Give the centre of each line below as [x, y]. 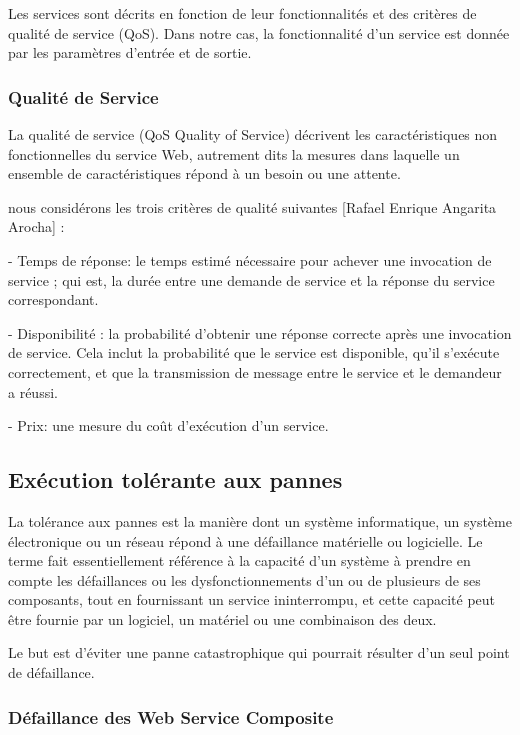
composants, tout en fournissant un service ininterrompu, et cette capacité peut [252, 599]
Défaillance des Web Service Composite [171, 716]
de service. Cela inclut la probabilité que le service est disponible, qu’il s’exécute [254, 352]
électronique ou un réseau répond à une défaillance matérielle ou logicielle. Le [245, 540]
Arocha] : [36, 226]
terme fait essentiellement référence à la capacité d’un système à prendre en [239, 560]
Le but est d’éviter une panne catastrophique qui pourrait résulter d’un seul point [259, 652]
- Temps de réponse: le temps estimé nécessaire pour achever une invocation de [250, 259]
